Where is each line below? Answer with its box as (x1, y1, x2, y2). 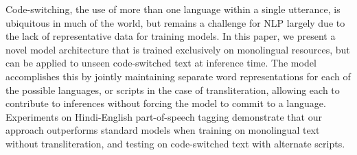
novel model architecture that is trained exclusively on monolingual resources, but (5, 42, 350, 56)
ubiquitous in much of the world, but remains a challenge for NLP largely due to (5, 15, 345, 29)
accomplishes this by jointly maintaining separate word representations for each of (5, 69, 351, 83)
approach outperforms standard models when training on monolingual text (5, 123, 320, 137)
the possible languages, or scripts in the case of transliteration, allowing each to (5, 82, 340, 97)
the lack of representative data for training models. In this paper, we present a (5, 29, 336, 43)
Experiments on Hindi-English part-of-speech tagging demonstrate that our (5, 109, 322, 123)
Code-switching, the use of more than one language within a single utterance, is (5, 2, 341, 16)
